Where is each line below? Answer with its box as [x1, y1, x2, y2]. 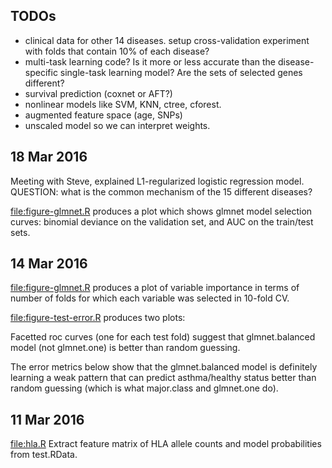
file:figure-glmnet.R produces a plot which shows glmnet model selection [10, 205, 313, 217]
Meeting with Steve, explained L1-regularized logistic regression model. [10, 175, 305, 187]
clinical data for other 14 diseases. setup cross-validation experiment [24, 34, 310, 46]
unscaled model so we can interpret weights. [24, 119, 211, 131]
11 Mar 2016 [10, 411, 85, 428]
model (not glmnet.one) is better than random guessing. [10, 342, 241, 354]
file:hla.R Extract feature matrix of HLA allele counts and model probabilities [10, 438, 322, 450]
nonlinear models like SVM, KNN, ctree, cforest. [24, 98, 222, 110]
